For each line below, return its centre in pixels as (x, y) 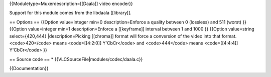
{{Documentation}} (29, 68)
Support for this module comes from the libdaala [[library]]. (70, 13)
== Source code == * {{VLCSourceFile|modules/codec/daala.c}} (76, 59)
